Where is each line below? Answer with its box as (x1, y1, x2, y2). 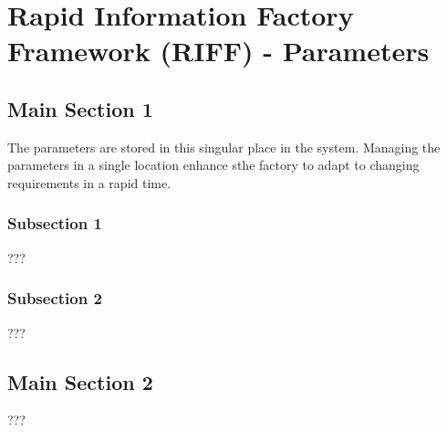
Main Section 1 (7, 94, 153, 122)
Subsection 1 (7, 212, 102, 235)
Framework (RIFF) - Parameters (7, 32, 430, 69)
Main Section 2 (7, 367, 153, 395)
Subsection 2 (7, 287, 102, 310)
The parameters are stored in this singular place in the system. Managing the (7, 137, 441, 156)
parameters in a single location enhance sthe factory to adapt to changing (7, 155, 420, 174)
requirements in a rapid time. (7, 173, 172, 192)
